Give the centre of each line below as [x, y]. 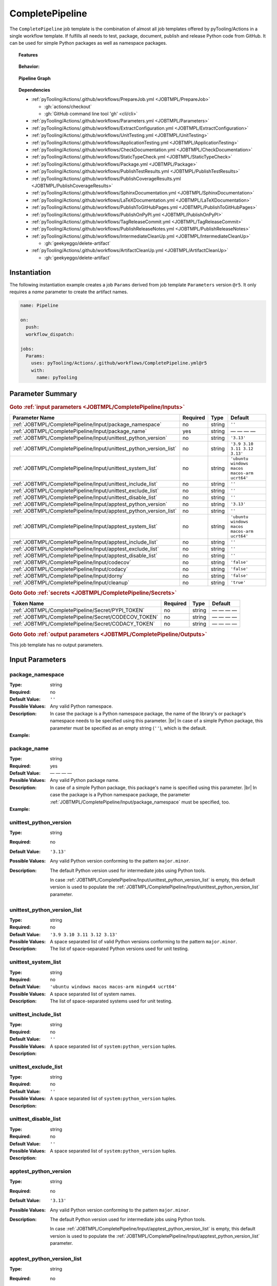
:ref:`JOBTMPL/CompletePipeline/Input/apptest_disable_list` [85, 556]
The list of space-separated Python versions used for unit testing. [120, 949]
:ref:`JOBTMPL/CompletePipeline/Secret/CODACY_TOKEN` [84, 624]
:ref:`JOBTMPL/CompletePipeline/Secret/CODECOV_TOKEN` [85, 617]
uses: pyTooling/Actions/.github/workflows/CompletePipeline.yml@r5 [119, 363]
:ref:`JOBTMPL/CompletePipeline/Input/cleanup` [71, 582]
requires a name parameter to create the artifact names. [69, 292]
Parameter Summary [43, 394]
